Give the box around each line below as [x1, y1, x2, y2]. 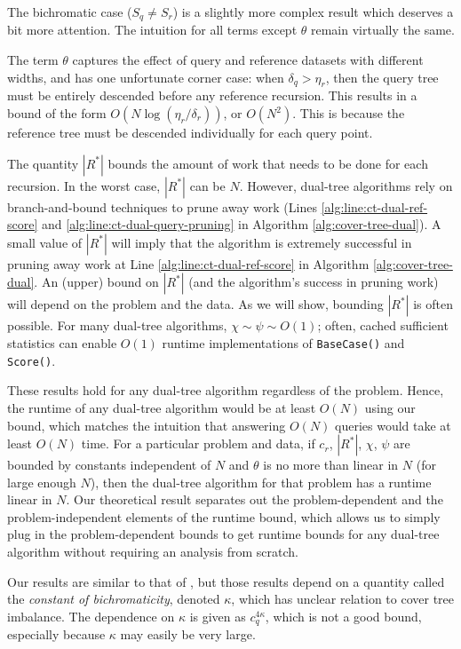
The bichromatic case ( [7, 3, 132, 20]
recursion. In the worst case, [7, 176, 161, 194]
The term [7, 51, 59, 69]
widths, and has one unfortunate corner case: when [7, 67, 284, 86]
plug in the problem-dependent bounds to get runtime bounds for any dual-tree [7, 525, 440, 543]
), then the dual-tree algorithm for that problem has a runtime [90, 472, 432, 491]
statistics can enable [7, 334, 117, 352]
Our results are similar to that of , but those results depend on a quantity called [7, 572, 445, 590]
